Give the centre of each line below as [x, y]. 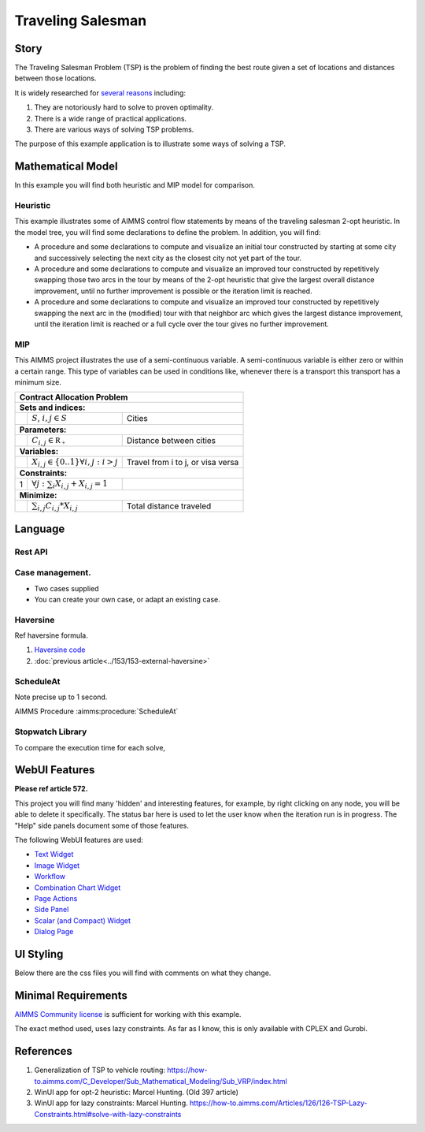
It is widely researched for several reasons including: [100, 93]
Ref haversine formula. [51, 635]
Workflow [50, 877]
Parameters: [43, 430]
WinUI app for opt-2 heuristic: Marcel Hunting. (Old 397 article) [137, 1093]
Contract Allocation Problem [74, 397]
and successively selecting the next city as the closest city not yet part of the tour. [168, 258]
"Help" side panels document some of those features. [102, 825]
